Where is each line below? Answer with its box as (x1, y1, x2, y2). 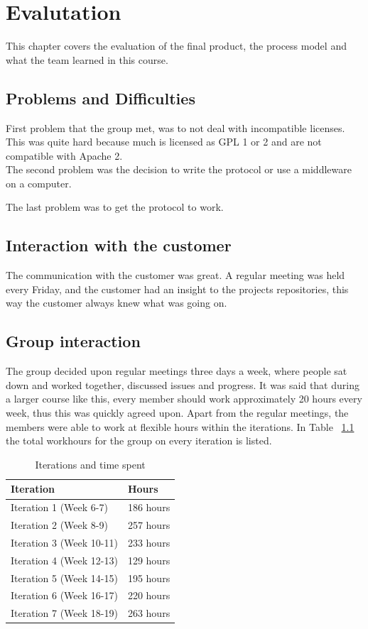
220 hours (127, 588, 171, 603)
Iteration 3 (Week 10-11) (11, 535, 118, 549)
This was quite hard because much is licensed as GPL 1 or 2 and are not (6, 134, 322, 149)
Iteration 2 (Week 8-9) (11, 518, 108, 532)
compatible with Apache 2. (6, 148, 123, 163)
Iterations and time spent (35, 456, 146, 471)
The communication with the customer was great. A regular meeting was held (6, 268, 345, 283)
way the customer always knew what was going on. (6, 295, 227, 310)
